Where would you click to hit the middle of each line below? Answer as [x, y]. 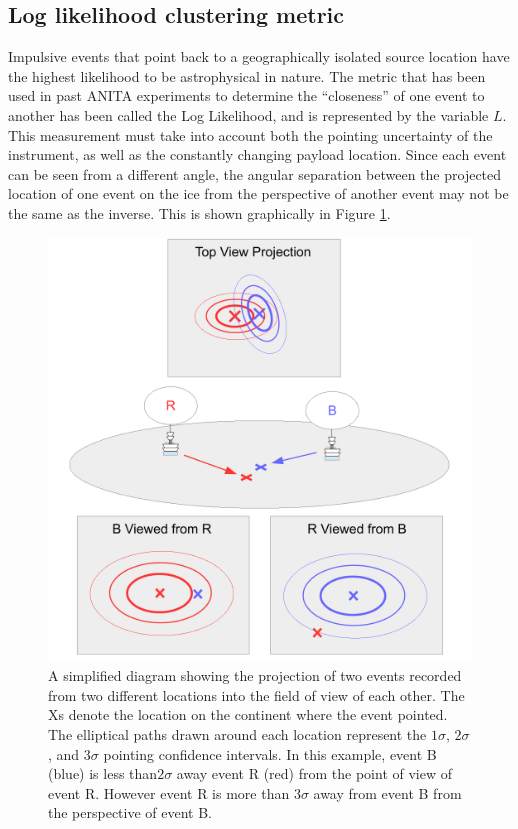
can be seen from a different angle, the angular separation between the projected [255, 173]
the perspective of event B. [130, 812]
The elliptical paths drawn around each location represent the [237, 733]
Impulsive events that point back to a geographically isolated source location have [259, 56]
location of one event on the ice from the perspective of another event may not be [258, 193]
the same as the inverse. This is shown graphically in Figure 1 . [199, 212]
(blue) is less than [103, 773]
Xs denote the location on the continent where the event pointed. [248, 714]
